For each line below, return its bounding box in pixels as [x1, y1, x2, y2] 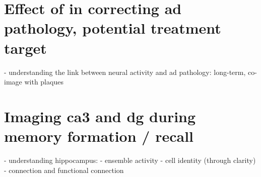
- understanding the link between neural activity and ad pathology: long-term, [4, 66, 246, 77]
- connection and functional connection [4, 164, 124, 175]
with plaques [24, 76, 63, 87]
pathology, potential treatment [4, 18, 221, 38]
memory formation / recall [4, 126, 194, 146]
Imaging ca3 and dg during [4, 106, 196, 126]
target [4, 37, 47, 58]
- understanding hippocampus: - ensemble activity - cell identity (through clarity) [4, 155, 256, 165]
